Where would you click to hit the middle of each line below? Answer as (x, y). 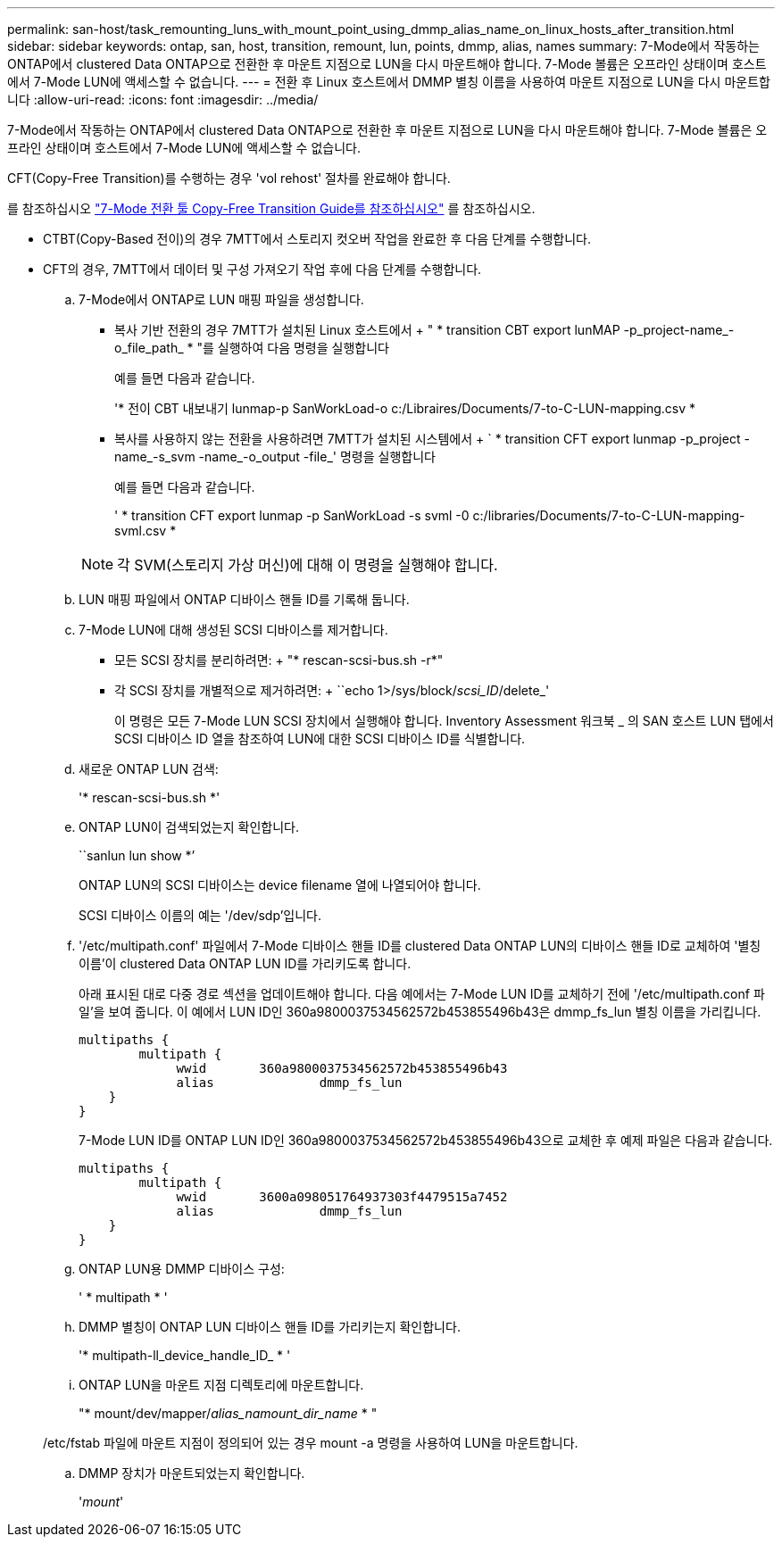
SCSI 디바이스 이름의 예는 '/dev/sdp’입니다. (200, 915)
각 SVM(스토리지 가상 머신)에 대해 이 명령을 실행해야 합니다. (308, 565)
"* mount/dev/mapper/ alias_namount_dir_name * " (228, 1413)
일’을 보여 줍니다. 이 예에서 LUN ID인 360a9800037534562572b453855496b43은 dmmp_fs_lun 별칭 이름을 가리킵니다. (420, 1012)
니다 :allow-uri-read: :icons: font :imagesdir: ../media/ (163, 100)
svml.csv (141, 531)
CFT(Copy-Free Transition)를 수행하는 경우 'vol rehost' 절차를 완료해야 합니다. (229, 178)
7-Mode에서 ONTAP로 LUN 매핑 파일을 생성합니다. (221, 299)
